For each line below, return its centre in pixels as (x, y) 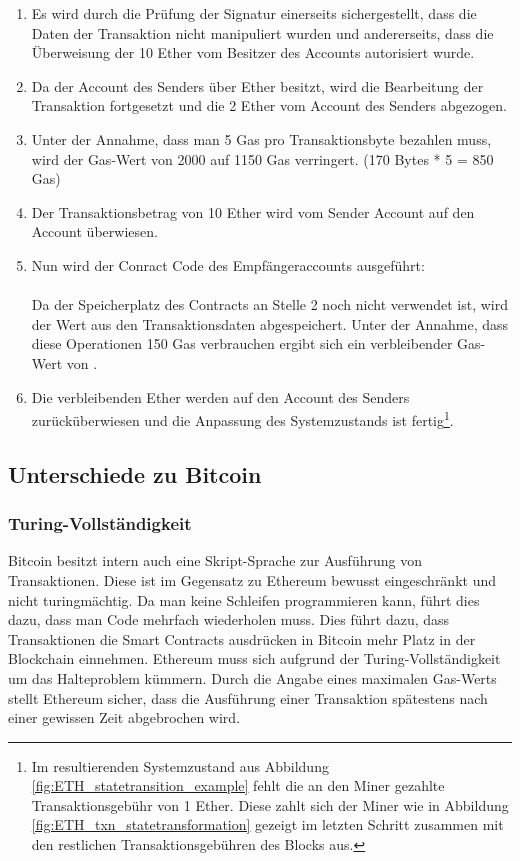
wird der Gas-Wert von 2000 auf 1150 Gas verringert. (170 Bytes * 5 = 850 (262, 158)
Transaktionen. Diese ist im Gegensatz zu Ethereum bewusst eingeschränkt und (252, 579)
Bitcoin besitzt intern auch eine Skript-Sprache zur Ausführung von (215, 560)
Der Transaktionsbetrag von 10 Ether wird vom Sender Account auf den (253, 211)
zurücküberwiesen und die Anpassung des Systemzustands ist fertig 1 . (242, 418)
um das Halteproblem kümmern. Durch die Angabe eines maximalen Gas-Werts (252, 677)
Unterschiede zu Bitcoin (135, 473)
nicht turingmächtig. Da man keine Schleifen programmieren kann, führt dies (244, 599)
